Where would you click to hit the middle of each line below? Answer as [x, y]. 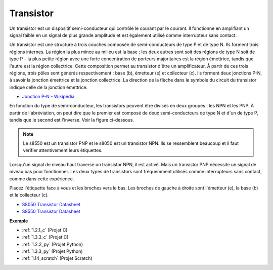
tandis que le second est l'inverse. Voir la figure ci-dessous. [72, 120]
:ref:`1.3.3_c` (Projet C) [45, 237]
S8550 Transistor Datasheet [51, 211]
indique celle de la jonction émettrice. [49, 87]
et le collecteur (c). [29, 195]
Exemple [19, 221]
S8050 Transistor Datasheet [51, 204]
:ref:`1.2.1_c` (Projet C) [45, 230]
